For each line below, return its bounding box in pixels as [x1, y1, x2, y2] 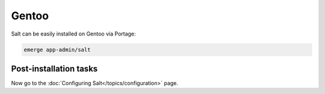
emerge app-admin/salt [23, 46, 91, 53]
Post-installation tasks [11, 63, 98, 74]
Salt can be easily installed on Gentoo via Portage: [11, 30, 136, 37]
